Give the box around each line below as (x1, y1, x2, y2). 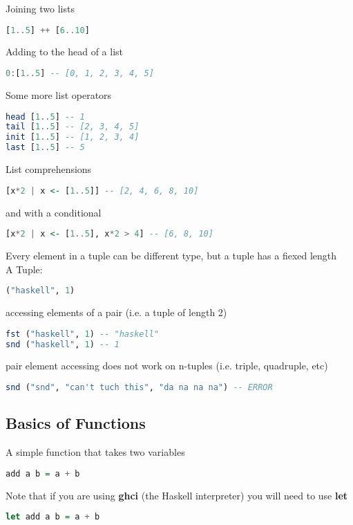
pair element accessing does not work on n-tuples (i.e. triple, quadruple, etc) (6, 358, 328, 373)
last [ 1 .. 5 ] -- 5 (6, 142, 85, 153)
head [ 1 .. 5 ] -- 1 (6, 111, 85, 122)
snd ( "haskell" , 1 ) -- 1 (6, 339, 120, 349)
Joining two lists (6, 1, 75, 15)
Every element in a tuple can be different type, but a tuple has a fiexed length (6, 248, 337, 262)
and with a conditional (6, 205, 102, 219)
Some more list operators (6, 87, 112, 102)
